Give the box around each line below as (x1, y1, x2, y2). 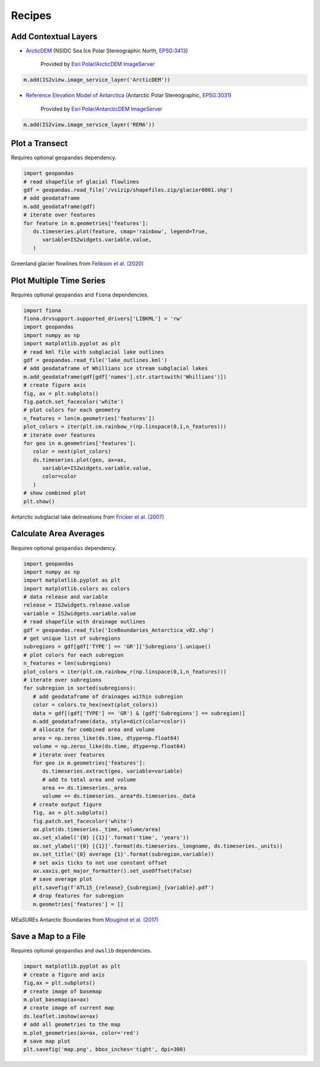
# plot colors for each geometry (23, 407, 121, 414)
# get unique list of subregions (23, 635, 121, 642)
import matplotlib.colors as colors (23, 585, 130, 592)
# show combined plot (23, 490, 87, 497)
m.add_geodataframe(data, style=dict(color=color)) (33, 718, 186, 725)
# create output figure (33, 801, 102, 808)
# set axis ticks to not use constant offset (33, 859, 168, 866)
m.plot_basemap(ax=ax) (23, 996, 89, 1003)
